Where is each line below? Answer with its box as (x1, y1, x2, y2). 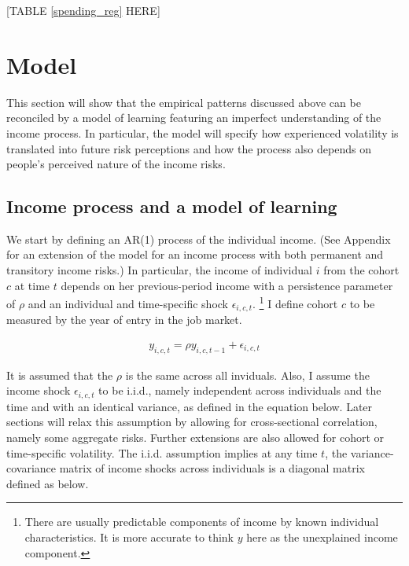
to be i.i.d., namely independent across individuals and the (98, 382, 381, 399)
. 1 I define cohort (252, 293, 338, 311)
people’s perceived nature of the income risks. (6, 156, 226, 172)
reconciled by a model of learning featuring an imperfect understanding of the (6, 109, 381, 126)
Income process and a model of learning (6, 194, 337, 219)
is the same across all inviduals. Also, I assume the (125, 366, 370, 383)
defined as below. (6, 475, 89, 491)
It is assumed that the (6, 366, 113, 383)
